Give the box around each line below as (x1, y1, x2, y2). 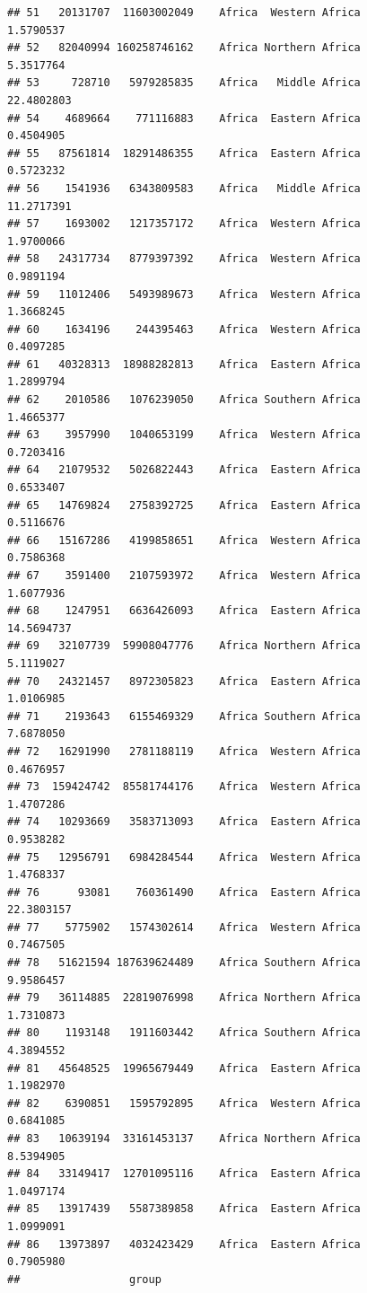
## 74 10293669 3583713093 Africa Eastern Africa (7, 815, 361, 829)
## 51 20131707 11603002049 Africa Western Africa (7, 6, 361, 19)
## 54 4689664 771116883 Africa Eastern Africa (7, 111, 361, 125)
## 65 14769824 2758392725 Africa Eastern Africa (7, 498, 361, 512)
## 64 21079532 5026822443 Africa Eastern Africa (7, 463, 361, 477)
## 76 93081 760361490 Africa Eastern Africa (7, 885, 361, 899)
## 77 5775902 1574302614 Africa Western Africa (7, 920, 361, 934)
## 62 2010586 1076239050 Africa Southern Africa (7, 393, 361, 407)
